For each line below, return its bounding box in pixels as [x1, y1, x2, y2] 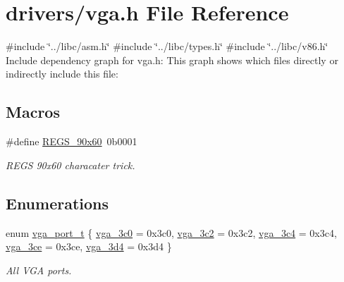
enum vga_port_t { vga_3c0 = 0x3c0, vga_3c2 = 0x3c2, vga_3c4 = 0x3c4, [6, 225, 337, 240]
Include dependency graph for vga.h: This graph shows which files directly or [6, 52, 338, 67]
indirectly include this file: [6, 66, 118, 81]
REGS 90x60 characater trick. [6, 157, 135, 172]
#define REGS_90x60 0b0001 [6, 134, 137, 149]
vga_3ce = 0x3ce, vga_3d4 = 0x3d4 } [6, 239, 172, 254]
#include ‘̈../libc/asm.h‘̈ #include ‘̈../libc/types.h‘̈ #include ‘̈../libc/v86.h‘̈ [6, 39, 328, 54]
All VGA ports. [6, 262, 72, 277]
